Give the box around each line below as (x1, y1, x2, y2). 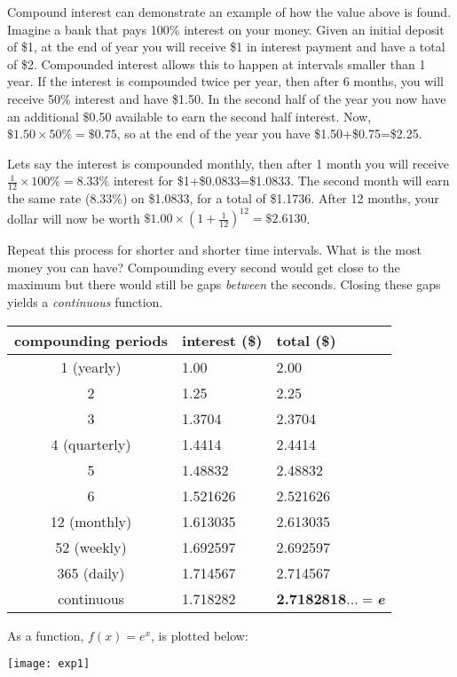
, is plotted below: (151, 626, 248, 644)
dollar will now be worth (7, 209, 140, 227)
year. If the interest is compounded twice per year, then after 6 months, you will (7, 72, 444, 91)
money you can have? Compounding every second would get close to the (7, 257, 400, 276)
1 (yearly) (60, 356, 122, 377)
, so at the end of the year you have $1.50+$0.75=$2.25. (116, 124, 422, 143)
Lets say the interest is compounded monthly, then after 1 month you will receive (7, 154, 449, 172)
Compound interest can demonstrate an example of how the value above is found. (7, 3, 452, 20)
